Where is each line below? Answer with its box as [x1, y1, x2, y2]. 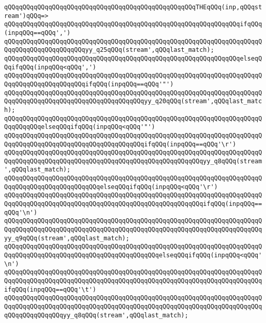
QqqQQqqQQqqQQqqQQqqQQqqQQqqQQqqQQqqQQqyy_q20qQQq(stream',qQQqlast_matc [4, 98, 262, 105]
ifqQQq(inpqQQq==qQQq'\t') [4, 286, 96, 293]
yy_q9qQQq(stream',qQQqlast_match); [4, 234, 130, 242]
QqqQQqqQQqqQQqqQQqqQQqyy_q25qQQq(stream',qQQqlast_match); [4, 46, 215, 54]
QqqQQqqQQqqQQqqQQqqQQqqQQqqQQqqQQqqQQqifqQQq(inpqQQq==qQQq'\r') [4, 140, 237, 148]
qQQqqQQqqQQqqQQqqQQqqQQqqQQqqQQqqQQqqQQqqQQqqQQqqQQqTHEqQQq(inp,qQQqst [4, 4, 262, 11]
